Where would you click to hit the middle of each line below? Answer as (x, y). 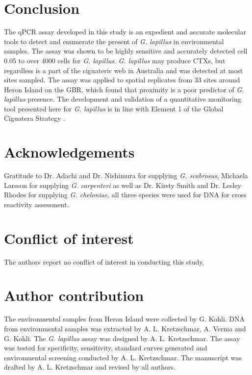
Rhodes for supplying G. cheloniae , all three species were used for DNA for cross (125, 195)
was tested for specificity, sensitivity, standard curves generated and (106, 348)
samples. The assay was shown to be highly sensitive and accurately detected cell (126, 51)
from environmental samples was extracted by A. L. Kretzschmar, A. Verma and (125, 328)
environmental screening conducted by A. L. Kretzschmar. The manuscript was (123, 357)
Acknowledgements (69, 152)
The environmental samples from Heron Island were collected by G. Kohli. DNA (125, 319)
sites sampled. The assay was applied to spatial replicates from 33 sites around (122, 80)
